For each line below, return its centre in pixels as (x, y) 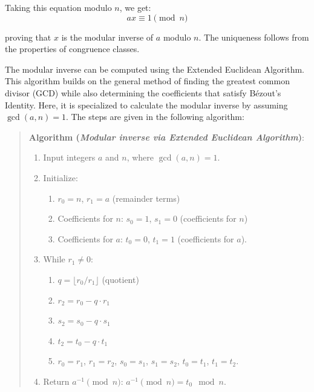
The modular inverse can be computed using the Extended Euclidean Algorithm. (155, 69)
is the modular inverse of (107, 37)
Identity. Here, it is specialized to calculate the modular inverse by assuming (146, 105)
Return (56, 381)
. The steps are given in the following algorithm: (155, 117)
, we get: (135, 7)
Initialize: (61, 177)
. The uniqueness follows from (254, 37)
